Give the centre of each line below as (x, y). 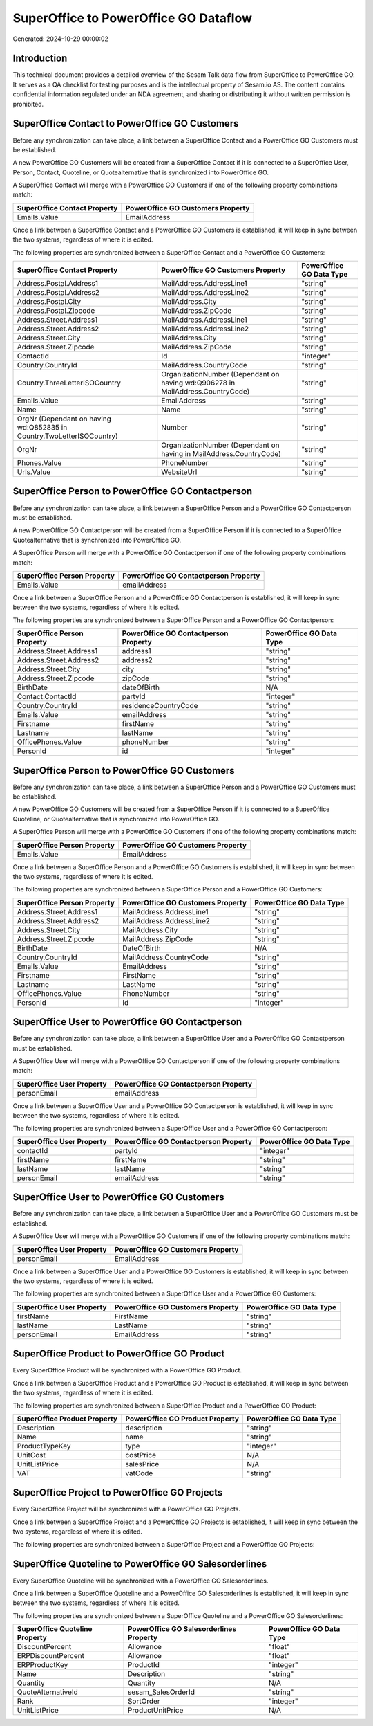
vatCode (139, 1473)
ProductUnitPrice (156, 1711)
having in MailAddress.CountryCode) (221, 454)
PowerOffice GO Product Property (182, 1419)
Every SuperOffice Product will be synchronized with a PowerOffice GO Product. (127, 1370)
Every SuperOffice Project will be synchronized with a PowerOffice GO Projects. (127, 1509)
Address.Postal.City (49, 302)
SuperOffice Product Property (67, 1419)
